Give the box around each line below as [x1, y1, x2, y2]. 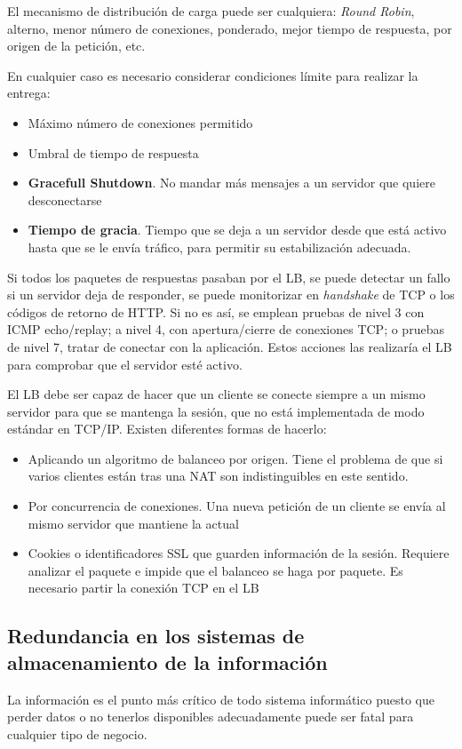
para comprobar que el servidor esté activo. [7, 355, 243, 373]
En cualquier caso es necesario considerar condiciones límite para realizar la [7, 66, 418, 84]
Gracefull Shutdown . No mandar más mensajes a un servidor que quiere [28, 173, 435, 192]
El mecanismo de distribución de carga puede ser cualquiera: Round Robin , [7, 2, 415, 20]
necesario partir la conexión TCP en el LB [28, 578, 259, 597]
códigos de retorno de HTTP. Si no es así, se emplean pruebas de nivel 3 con [7, 302, 425, 321]
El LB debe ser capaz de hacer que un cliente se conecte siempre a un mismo [7, 385, 426, 403]
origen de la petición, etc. [7, 36, 146, 55]
